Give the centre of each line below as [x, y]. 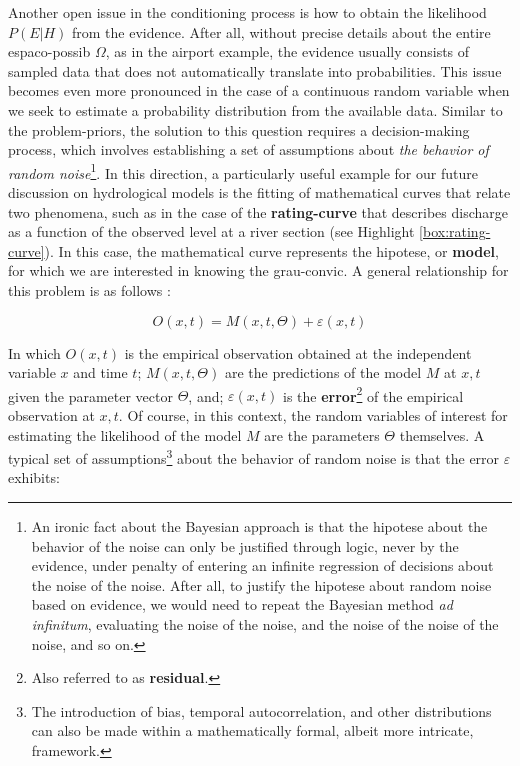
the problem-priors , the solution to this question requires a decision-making [239, 129]
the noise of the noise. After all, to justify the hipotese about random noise [261, 584]
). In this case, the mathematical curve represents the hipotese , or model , [271, 250]
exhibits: [34, 477]
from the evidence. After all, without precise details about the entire [281, 31]
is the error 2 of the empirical [373, 394]
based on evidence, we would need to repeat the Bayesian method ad [242, 604]
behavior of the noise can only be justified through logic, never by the [245, 545]
